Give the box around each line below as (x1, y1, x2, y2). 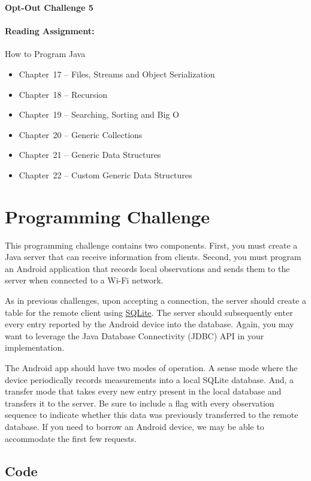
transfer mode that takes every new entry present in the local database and (5, 385, 282, 398)
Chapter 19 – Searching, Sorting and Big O (19, 108, 179, 121)
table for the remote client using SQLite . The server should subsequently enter (5, 306, 293, 318)
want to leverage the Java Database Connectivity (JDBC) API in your (5, 329, 264, 342)
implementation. (5, 341, 65, 354)
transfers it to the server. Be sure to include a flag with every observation (5, 396, 274, 409)
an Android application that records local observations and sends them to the (5, 262, 290, 274)
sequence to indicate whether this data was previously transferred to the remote (5, 408, 298, 421)
